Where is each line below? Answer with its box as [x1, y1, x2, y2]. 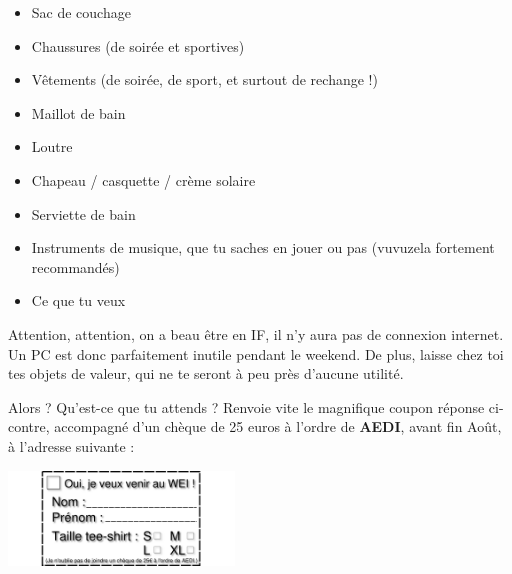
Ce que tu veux [31, 290, 126, 311]
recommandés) [31, 256, 120, 277]
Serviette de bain [31, 203, 136, 224]
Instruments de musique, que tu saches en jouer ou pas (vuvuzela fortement [31, 237, 495, 258]
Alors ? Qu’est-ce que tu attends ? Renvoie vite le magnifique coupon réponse [8, 396, 485, 417]
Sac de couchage [31, 2, 131, 22]
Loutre [31, 136, 73, 157]
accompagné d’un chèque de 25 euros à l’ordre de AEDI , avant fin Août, [54, 416, 502, 437]
